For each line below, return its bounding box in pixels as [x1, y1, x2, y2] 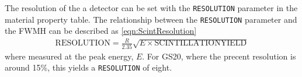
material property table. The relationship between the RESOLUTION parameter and [5, 13, 297, 25]
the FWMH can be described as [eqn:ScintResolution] [5, 24, 197, 37]
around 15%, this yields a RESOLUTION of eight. [5, 61, 172, 73]
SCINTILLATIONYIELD [154, 39, 247, 48]
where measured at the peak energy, [5, 50, 134, 62]
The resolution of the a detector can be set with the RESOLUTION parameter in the [5, 2, 298, 13]
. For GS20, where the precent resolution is [142, 50, 296, 62]
